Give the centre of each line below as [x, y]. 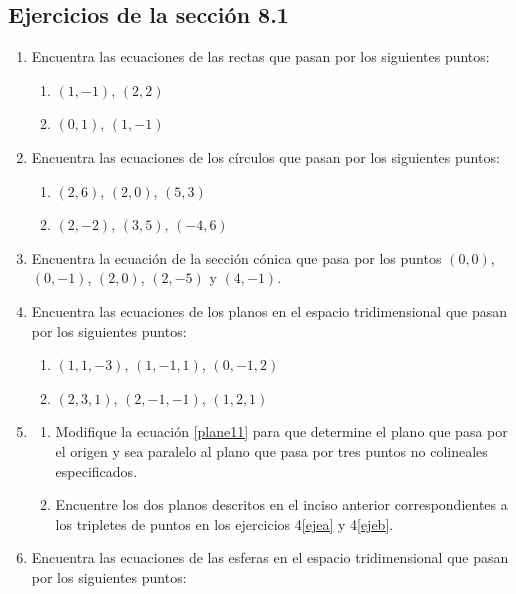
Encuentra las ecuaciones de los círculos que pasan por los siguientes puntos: [265, 156]
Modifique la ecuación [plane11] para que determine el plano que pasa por [281, 431]
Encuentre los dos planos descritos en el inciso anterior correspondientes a [281, 504]
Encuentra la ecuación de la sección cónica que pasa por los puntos [236, 257]
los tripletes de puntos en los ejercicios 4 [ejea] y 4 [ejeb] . [224, 523]
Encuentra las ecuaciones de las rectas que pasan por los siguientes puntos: [260, 56]
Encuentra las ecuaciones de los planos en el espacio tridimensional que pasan [269, 310]
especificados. [96, 470]
